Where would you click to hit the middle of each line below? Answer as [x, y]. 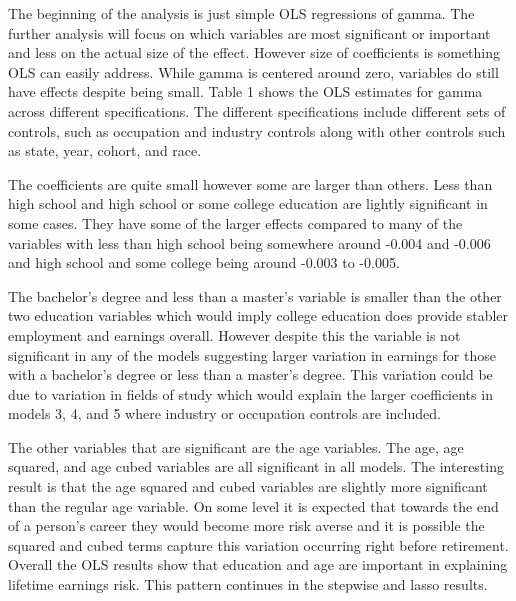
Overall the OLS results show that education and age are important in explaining [258, 564]
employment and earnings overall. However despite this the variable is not [234, 334]
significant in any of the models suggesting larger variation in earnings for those [252, 354]
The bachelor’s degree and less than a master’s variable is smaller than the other [255, 295]
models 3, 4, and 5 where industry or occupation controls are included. [224, 413]
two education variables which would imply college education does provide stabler [258, 315]
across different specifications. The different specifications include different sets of [257, 110]
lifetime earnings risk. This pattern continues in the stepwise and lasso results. [248, 584]
